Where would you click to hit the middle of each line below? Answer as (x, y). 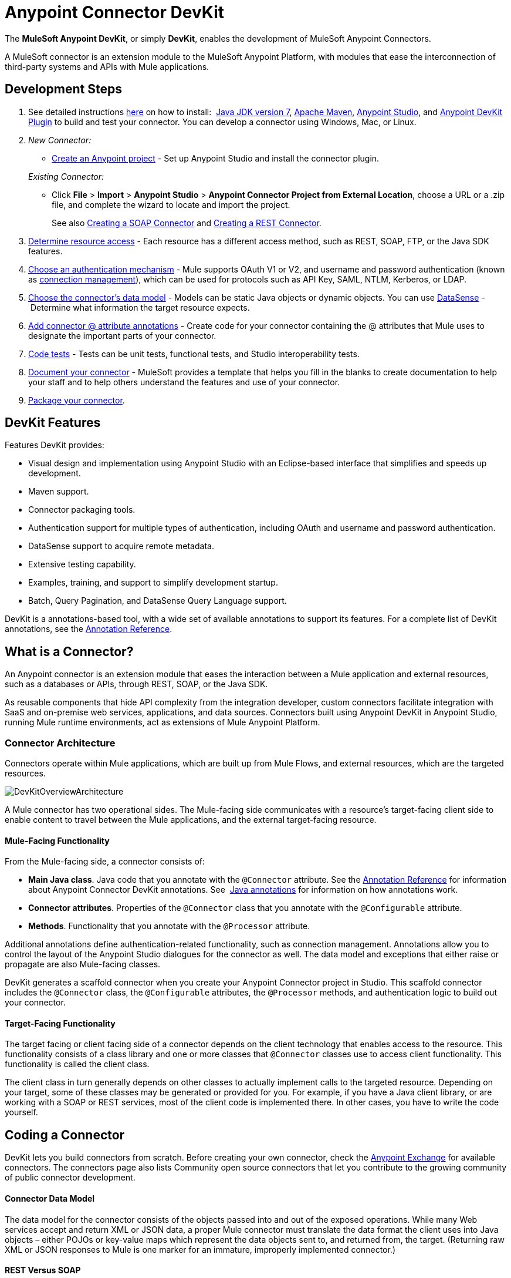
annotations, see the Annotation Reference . (89, 629)
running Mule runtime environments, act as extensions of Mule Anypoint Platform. (163, 722)
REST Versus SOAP (43, 1270)
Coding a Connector (65, 1135)
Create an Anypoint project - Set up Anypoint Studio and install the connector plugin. (216, 158)
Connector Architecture (60, 743)
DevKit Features (53, 423)
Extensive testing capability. (82, 564)
